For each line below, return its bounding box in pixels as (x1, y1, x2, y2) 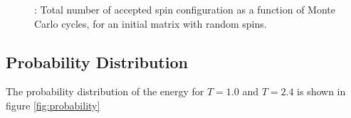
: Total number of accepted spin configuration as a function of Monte (34, 2, 335, 16)
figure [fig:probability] (6, 97, 100, 112)
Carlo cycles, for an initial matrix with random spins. (34, 16, 267, 31)
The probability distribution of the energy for (6, 84, 204, 99)
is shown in (297, 84, 346, 99)
